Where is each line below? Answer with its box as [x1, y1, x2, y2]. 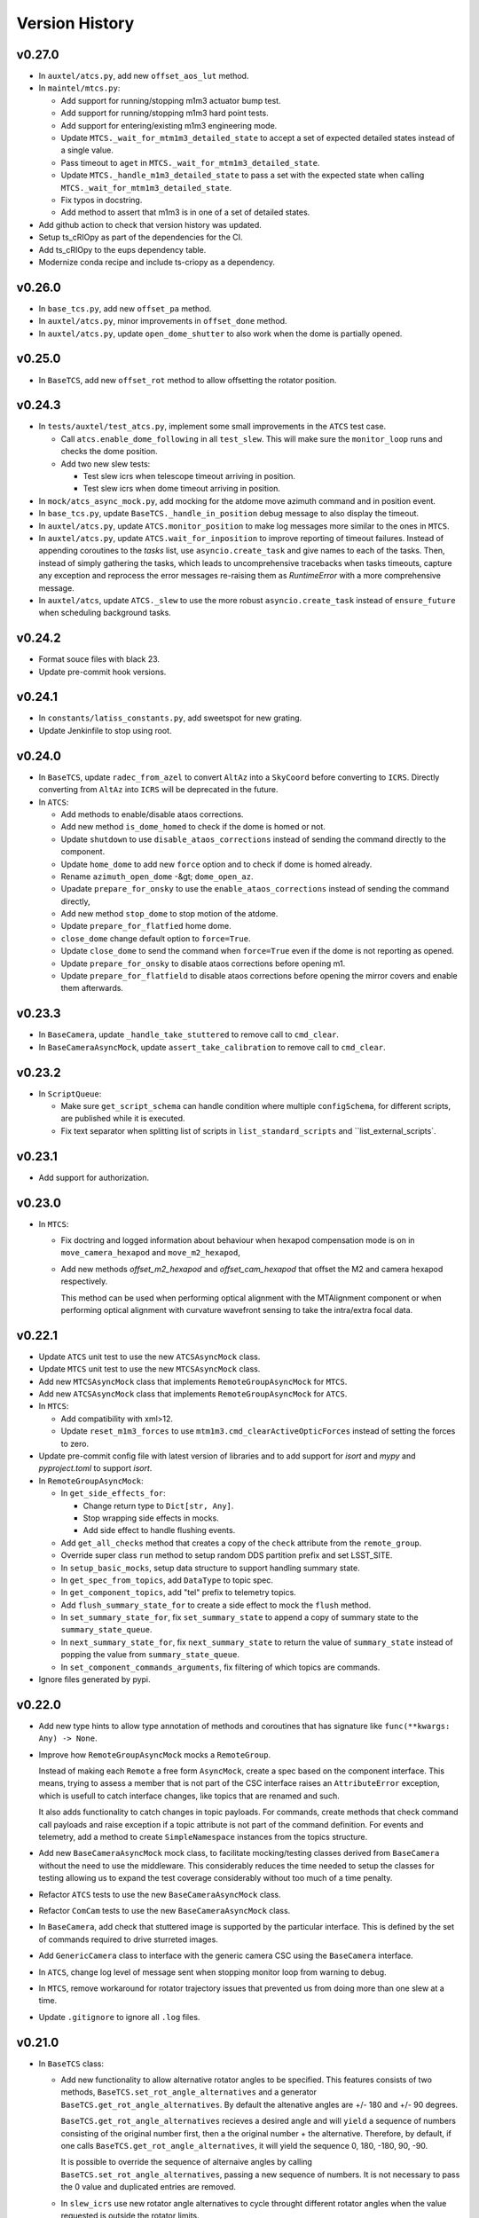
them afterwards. [60, 983, 124, 994]
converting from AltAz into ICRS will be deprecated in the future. [38, 784, 279, 795]
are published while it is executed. [60, 1113, 185, 1124]
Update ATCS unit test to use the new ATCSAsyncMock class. [38, 1351, 261, 1362]
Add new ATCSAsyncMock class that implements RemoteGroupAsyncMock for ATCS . [38, 1388, 348, 1399]
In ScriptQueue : [38, 1088, 102, 1099]
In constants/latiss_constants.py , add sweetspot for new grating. [38, 712, 302, 723]
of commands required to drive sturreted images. [38, 1934, 219, 1945]
